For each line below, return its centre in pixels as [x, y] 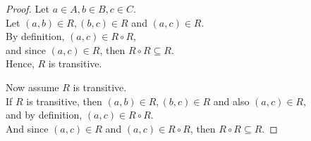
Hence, [20, 63]
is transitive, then [64, 101]
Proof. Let [28, 8]
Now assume [32, 87]
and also [231, 101]
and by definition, [44, 115]
